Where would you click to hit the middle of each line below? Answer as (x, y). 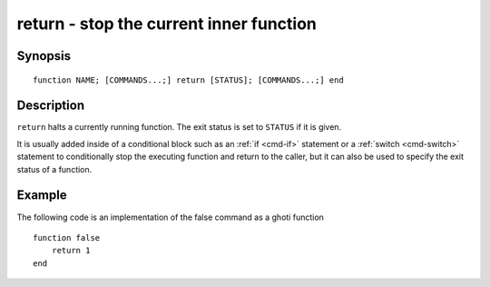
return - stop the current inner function (167, 24)
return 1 (71, 251)
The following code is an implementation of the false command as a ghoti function (170, 217)
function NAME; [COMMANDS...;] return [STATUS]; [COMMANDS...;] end (188, 80)
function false (67, 238)
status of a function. (54, 169)
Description (51, 106)
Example (42, 195)
